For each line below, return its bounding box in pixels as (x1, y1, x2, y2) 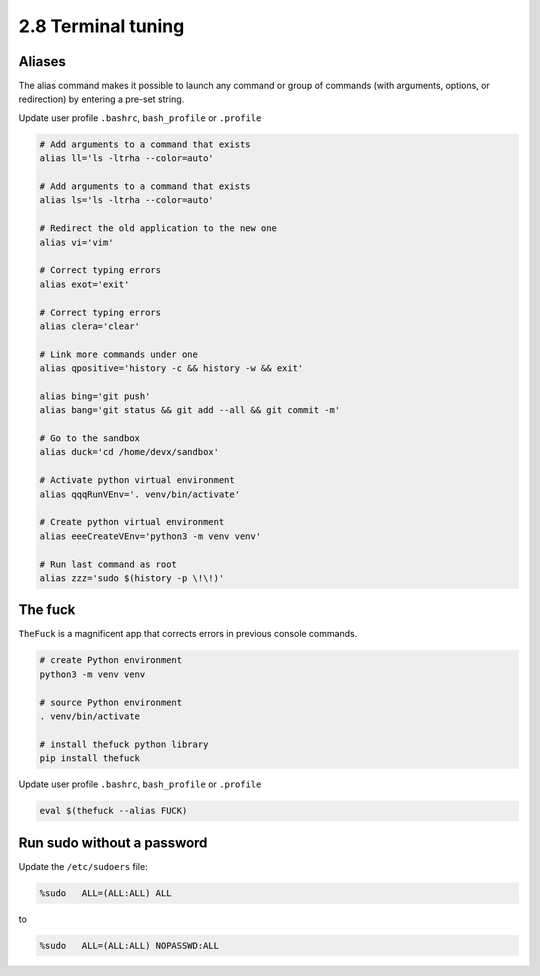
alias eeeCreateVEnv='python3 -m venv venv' (39, 530, 262, 542)
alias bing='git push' (39, 390, 151, 402)
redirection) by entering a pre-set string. (18, 93, 185, 105)
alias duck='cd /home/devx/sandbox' (39, 446, 220, 458)
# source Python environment (39, 696, 183, 708)
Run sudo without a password (18, 834, 208, 851)
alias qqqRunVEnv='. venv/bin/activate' (39, 488, 240, 500)
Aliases (18, 53, 67, 70)
